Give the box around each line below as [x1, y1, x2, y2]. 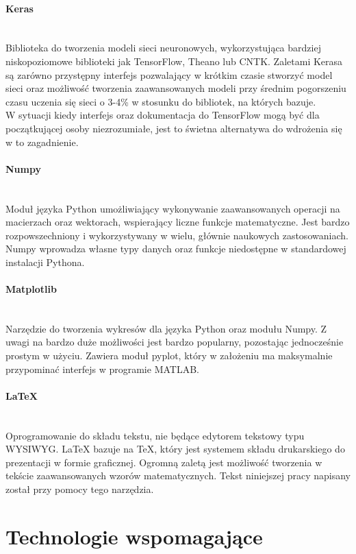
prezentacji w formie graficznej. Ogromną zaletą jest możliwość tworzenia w [5, 455, 322, 469]
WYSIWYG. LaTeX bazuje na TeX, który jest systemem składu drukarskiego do [5, 442, 345, 456]
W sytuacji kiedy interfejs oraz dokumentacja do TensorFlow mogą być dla [5, 108, 320, 122]
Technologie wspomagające [5, 522, 263, 550]
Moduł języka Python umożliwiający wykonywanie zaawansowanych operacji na [5, 201, 340, 215]
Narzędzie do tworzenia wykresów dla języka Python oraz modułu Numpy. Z [5, 321, 327, 335]
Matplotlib [5, 282, 57, 296]
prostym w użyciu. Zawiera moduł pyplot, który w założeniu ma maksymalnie [5, 348, 333, 363]
